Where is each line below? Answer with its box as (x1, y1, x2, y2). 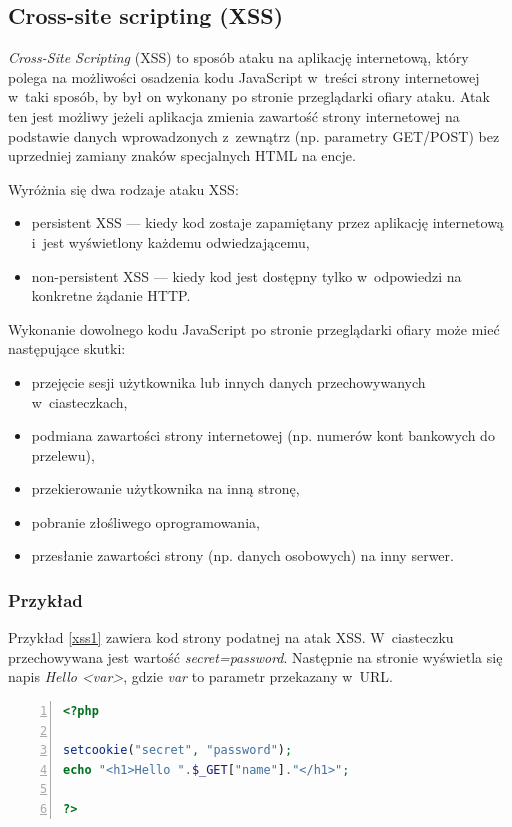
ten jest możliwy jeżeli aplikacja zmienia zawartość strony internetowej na (8, 105, 460, 126)
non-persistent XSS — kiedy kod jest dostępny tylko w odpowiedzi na (31, 265, 462, 286)
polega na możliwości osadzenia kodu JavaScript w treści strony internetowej (8, 66, 480, 87)
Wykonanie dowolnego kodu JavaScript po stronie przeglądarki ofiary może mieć (8, 318, 500, 339)
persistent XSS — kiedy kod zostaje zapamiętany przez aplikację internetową (31, 212, 504, 233)
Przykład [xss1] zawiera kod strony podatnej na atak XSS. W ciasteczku (8, 627, 454, 648)
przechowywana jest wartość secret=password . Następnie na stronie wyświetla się (8, 646, 503, 667)
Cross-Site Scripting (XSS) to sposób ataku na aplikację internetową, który (8, 47, 469, 68)
